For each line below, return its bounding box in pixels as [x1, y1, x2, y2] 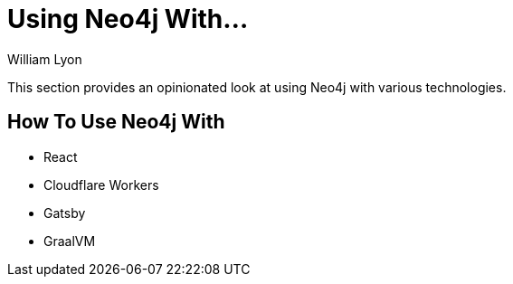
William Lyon [7, 51, 82, 67]
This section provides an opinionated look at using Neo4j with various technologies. [7, 79, 507, 95]
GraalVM [43, 232, 96, 249]
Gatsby [43, 204, 86, 221]
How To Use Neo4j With [7, 110, 225, 134]
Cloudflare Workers [43, 176, 159, 193]
